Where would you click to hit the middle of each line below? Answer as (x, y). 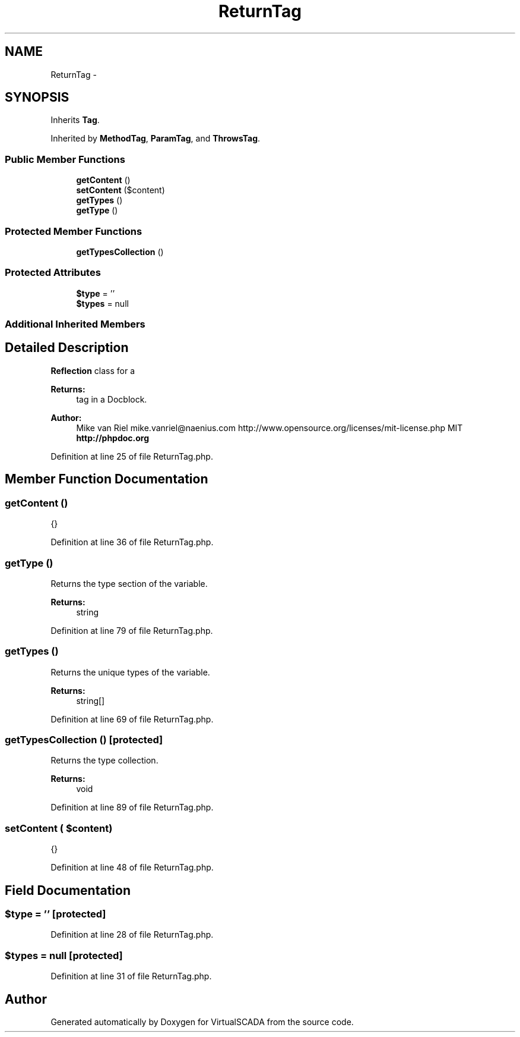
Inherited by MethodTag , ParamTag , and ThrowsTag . (156, 139)
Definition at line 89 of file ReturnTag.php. (132, 807)
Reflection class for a (93, 370)
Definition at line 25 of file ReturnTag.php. (132, 456)
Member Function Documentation (107, 479)
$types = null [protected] (64, 955)
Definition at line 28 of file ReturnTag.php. (132, 935)
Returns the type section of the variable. (129, 583)
